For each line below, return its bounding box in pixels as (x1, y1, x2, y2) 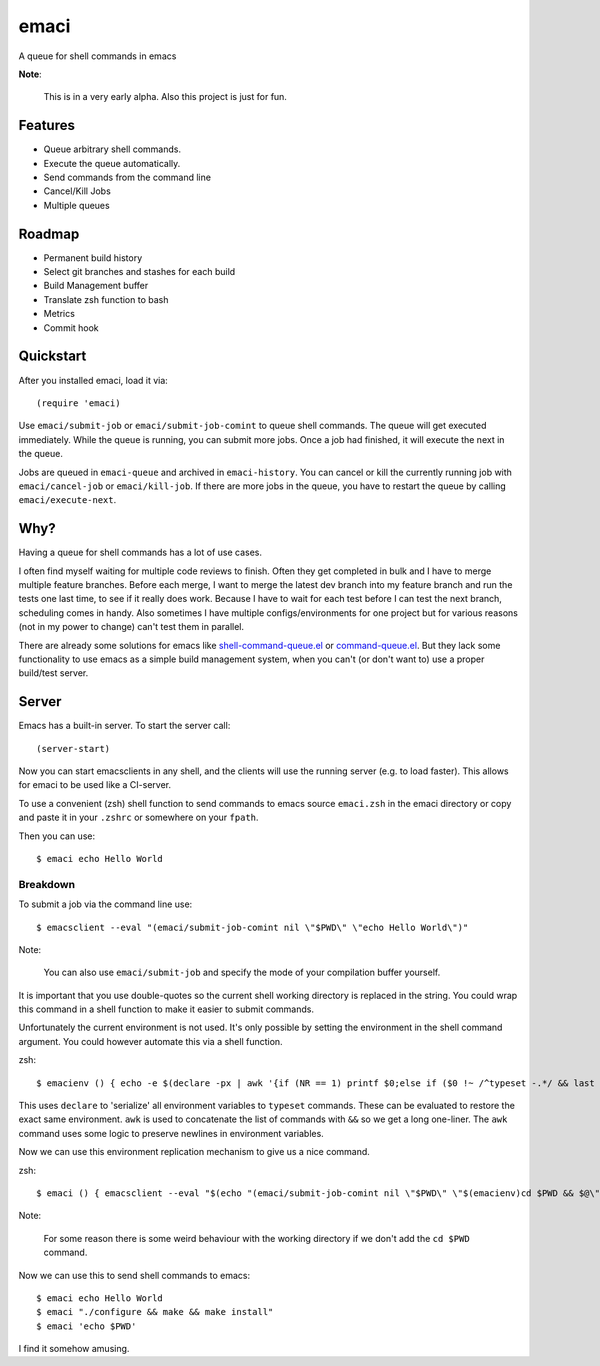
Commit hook (43, 321, 99, 334)
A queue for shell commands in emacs (18, 50, 177, 62)
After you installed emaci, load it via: (18, 374, 169, 386)
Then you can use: (18, 830, 95, 842)
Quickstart (18, 348, 87, 365)
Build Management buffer (43, 280, 149, 292)
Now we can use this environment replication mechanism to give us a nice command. (18, 1146, 370, 1158)
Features (18, 117, 75, 134)
